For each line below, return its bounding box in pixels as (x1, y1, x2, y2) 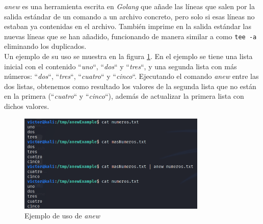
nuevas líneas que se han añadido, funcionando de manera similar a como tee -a (4, 31, 257, 41)
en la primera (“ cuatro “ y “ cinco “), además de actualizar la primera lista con (4, 91, 244, 101)
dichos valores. (4, 101, 49, 111)
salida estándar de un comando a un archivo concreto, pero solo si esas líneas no (4, 11, 255, 21)
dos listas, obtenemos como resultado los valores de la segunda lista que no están (4, 80, 256, 91)
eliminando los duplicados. (4, 41, 87, 51)
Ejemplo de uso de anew (24, 210, 100, 221)
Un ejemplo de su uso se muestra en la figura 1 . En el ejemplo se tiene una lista (4, 51, 253, 62)
